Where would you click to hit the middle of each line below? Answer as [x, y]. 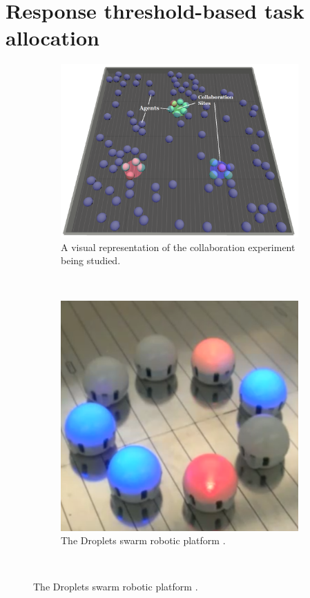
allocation [52, 38]
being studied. [91, 260]
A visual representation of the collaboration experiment [178, 247]
